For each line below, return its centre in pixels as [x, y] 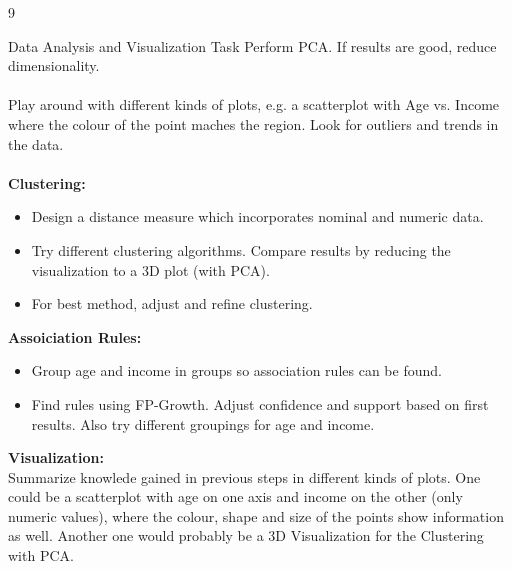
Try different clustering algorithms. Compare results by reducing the [241, 249]
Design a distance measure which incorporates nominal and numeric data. [257, 216]
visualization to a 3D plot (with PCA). [150, 269]
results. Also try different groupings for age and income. [203, 423]
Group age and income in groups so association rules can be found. [236, 370]
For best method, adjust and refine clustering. [172, 303]
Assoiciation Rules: [75, 336]
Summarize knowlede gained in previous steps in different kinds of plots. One [244, 476]
